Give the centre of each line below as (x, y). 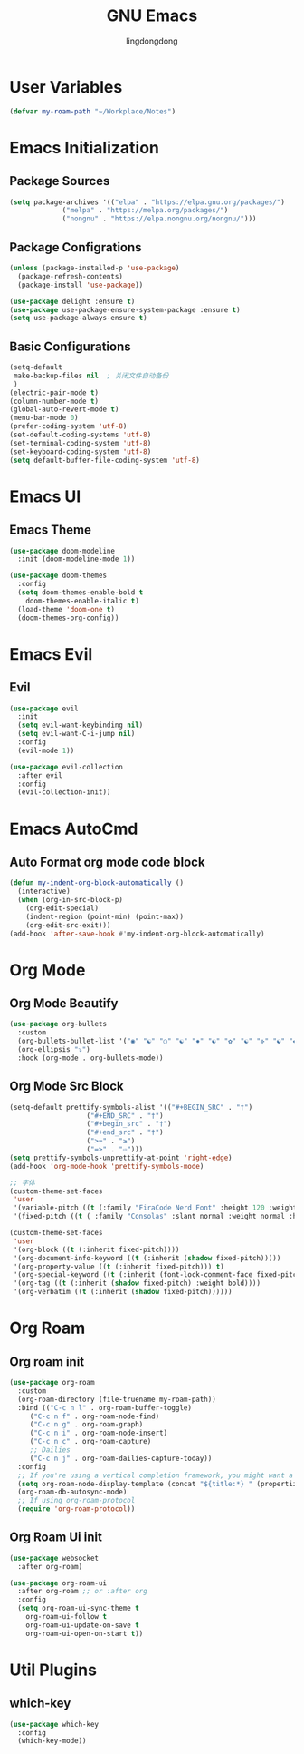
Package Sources (60, 181)
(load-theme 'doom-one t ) (66, 609)
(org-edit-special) (62, 908)
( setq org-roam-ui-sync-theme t (79, 1608)
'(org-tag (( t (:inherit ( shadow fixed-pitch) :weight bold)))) (137, 1284)
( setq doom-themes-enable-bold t (81, 593)
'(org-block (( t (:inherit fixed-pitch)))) (96, 1249)
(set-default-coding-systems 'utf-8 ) (81, 435)
